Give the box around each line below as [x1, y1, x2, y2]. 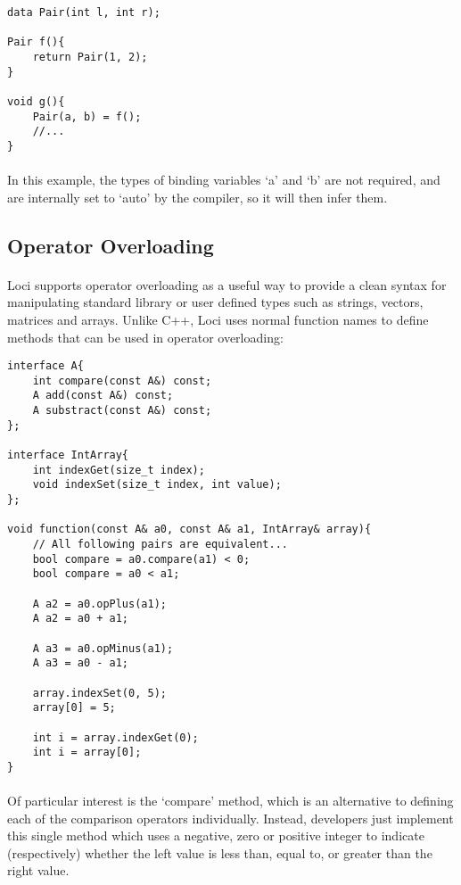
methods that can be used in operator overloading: [7, 327, 284, 346]
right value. [7, 861, 70, 880]
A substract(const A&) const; [32, 404, 212, 418]
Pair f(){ [7, 36, 65, 49]
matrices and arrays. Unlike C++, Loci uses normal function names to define [7, 310, 429, 328]
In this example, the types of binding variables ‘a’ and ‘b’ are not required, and [7, 170, 440, 189]
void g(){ [7, 95, 65, 108]
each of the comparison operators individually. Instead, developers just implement [7, 808, 454, 827]
